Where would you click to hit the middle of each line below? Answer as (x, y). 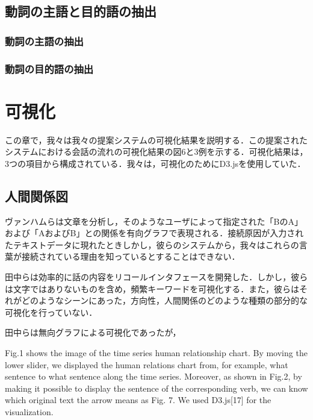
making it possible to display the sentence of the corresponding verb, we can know (156, 388)
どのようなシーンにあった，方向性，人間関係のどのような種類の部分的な (165, 300)
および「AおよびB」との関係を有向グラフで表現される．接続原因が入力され (154, 233)
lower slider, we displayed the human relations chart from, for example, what (147, 364)
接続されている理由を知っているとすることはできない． (131, 256)
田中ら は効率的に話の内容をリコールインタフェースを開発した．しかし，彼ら (156, 276)
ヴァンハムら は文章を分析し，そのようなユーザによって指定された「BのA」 (154, 221)
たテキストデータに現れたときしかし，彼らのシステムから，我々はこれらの (152, 244)
